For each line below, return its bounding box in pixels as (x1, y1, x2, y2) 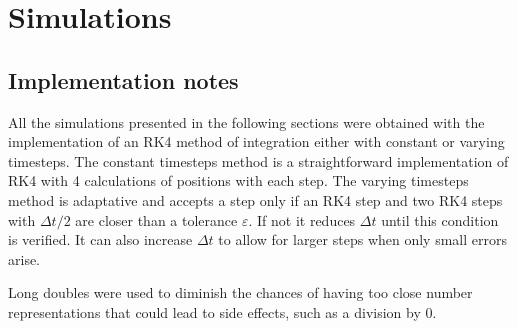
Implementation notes (8, 64, 239, 95)
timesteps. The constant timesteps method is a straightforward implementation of (8, 150, 509, 171)
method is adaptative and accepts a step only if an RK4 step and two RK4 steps (8, 189, 503, 210)
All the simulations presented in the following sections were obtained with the (8, 111, 485, 132)
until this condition (381, 209, 499, 230)
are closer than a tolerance (75, 209, 238, 230)
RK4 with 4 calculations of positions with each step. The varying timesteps (8, 170, 469, 191)
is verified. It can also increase (8, 229, 193, 250)
